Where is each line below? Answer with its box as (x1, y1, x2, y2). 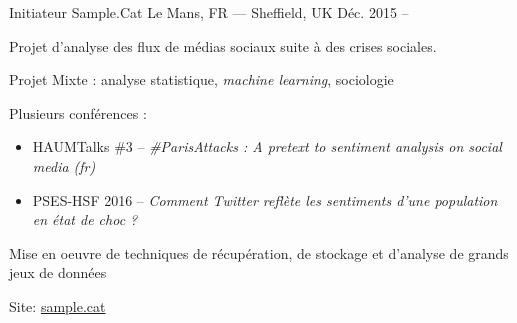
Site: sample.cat (9, 295, 106, 316)
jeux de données (9, 262, 107, 283)
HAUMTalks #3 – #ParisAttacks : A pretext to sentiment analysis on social (32, 136, 502, 157)
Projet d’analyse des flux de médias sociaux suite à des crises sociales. (9, 35, 437, 56)
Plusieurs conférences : (9, 102, 147, 123)
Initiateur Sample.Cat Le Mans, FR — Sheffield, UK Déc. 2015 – (9, 2, 409, 22)
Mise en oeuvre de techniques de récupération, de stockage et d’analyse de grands (9, 242, 509, 263)
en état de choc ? (32, 209, 138, 230)
